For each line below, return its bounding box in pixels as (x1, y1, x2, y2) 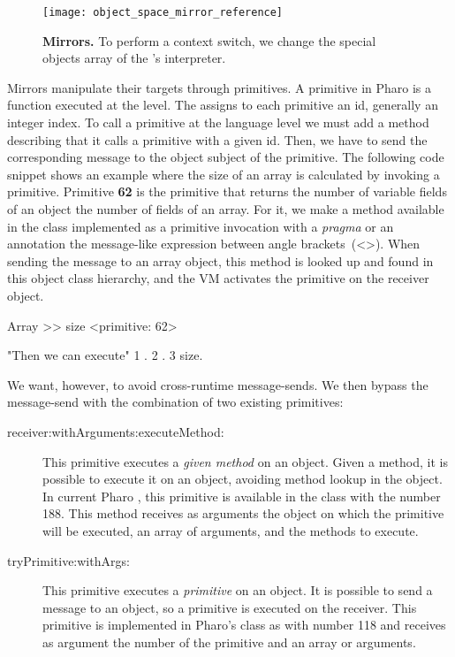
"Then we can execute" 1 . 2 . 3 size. (7, 346, 203, 364)
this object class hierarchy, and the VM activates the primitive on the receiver (7, 269, 429, 287)
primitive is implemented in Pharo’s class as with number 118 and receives (42, 615, 446, 634)
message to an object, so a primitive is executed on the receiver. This (42, 598, 417, 616)
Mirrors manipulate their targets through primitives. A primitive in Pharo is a (7, 78, 432, 96)
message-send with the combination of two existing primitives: (7, 393, 344, 411)
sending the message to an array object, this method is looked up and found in (7, 251, 434, 270)
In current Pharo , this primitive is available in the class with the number (42, 486, 441, 505)
